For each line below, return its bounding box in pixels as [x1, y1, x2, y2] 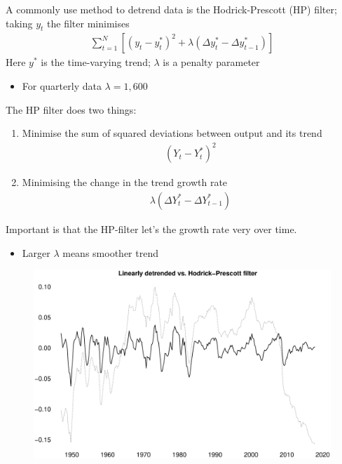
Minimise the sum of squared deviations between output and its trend [22, 126, 322, 140]
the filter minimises [47, 15, 130, 30]
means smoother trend [62, 245, 158, 260]
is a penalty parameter [163, 55, 260, 69]
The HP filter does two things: [6, 102, 137, 117]
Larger [22, 245, 50, 260]
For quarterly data [22, 79, 102, 93]
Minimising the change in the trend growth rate [22, 175, 228, 190]
